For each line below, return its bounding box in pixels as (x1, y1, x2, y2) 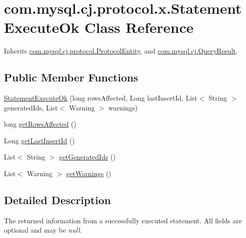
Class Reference (84, 17, 194, 37)
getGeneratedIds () (59, 152, 116, 162)
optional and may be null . (4, 225, 82, 235)
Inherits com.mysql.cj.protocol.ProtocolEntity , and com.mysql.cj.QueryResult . (4, 46, 238, 56)
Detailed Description (4, 192, 111, 208)
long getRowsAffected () (4, 119, 76, 129)
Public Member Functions (4, 70, 138, 85)
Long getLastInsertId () (4, 135, 75, 145)
